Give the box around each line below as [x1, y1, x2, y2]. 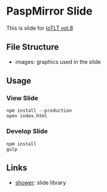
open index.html [6, 113, 47, 119]
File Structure [6, 42, 59, 52]
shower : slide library [15, 179, 66, 186]
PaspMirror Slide [6, 4, 93, 18]
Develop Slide [6, 127, 48, 135]
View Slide [6, 94, 38, 103]
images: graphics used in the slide [15, 58, 102, 65]
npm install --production [6, 108, 72, 114]
